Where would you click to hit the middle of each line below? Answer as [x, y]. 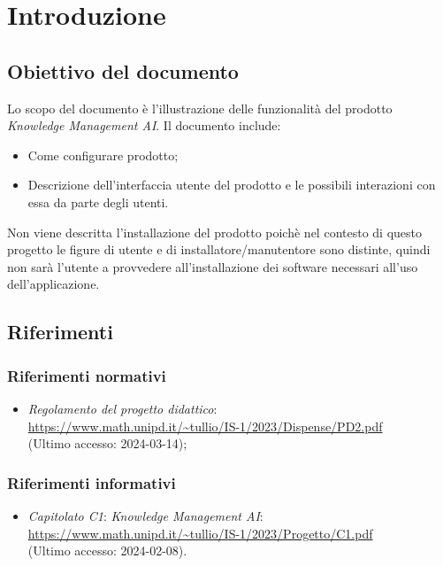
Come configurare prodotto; [103, 155]
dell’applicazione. [53, 284]
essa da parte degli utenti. [98, 202]
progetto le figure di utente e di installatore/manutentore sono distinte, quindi [219, 249]
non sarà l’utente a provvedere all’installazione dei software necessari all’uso [213, 266]
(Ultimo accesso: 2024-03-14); [107, 443]
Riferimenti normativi [87, 375]
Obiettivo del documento [123, 70]
